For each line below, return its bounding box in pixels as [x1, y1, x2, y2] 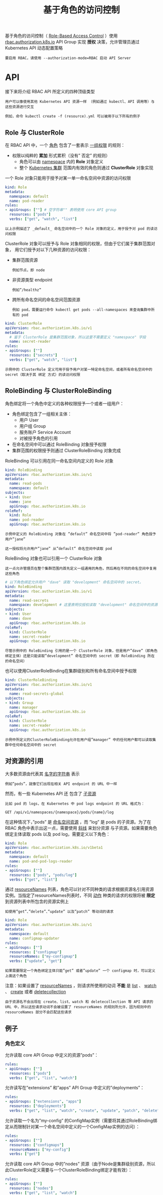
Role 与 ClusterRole [5, 128, 65, 137]
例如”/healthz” [12, 287, 42, 293]
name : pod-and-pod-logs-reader [9, 859, 73, 864]
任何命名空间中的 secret [12, 742, 57, 747]
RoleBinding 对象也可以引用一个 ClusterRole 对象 [5, 555, 103, 561]
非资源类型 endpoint [12, 276, 52, 283]
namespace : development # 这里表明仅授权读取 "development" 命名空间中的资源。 [9, 603, 162, 607]
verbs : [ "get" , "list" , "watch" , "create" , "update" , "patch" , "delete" [9, 1108, 160, 1113]
